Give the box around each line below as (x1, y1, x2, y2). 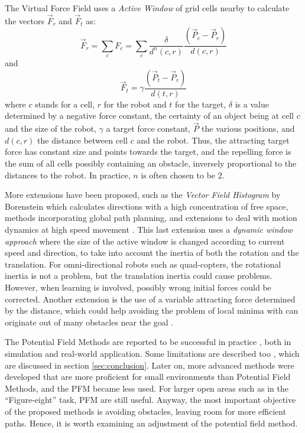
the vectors (5, 14, 44, 27)
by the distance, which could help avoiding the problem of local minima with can (5, 304, 298, 317)
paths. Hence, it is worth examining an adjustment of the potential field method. (5, 416, 298, 429)
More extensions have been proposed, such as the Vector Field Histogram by (5, 188, 281, 201)
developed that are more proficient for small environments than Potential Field (5, 370, 291, 383)
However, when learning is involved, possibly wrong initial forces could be (5, 281, 271, 293)
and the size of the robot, (5, 122, 96, 135)
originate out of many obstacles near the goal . (5, 315, 174, 328)
